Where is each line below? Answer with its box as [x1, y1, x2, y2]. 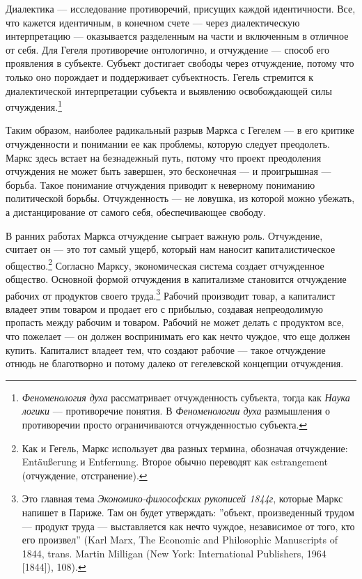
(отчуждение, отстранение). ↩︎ [22, 468, 148, 482]
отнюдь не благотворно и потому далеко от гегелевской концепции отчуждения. [6, 356, 344, 371]
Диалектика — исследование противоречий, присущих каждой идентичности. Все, [6, 1, 356, 15]
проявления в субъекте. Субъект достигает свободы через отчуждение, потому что [6, 56, 354, 70]
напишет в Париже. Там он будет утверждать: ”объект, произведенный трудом [22, 504, 354, 519]
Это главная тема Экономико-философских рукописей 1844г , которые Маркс [22, 491, 343, 506]
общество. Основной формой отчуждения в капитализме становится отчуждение [6, 272, 347, 286]
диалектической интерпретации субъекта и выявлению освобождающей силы [6, 83, 332, 98]
